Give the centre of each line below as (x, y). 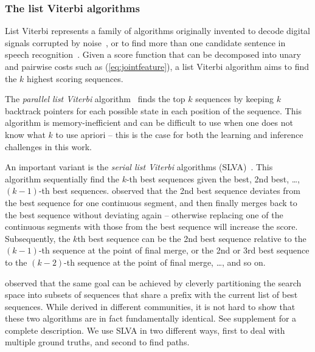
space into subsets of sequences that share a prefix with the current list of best (151, 295)
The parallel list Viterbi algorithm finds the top (95, 99)
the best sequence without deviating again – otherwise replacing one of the (144, 214)
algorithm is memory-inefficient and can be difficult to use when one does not (149, 123)
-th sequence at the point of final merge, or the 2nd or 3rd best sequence (174, 250)
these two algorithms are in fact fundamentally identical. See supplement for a (151, 318)
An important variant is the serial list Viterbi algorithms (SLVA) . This (139, 167)
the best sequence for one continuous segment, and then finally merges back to (151, 202)
